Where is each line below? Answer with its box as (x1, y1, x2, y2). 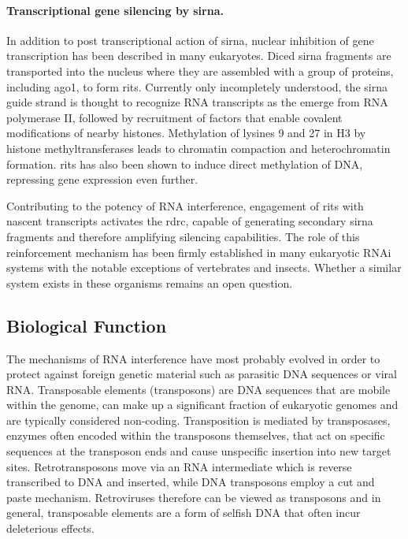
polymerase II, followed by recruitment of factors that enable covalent (6, 109, 343, 125)
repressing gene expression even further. (6, 171, 198, 188)
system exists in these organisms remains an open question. (6, 274, 293, 291)
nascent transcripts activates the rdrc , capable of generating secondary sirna (6, 213, 373, 229)
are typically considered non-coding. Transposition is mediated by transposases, (6, 411, 391, 428)
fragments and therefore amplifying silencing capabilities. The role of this (6, 228, 360, 244)
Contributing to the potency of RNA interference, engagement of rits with (6, 197, 364, 214)
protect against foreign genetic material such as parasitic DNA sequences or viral (6, 366, 397, 382)
